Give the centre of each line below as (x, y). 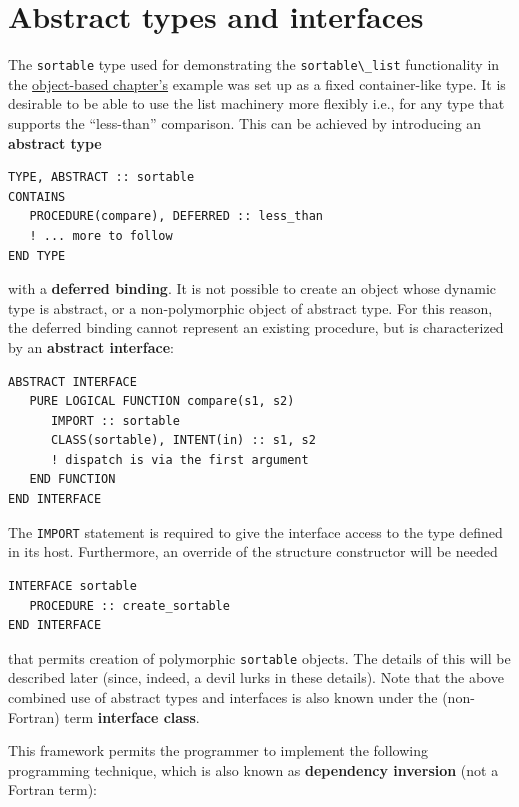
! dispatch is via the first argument (179, 459)
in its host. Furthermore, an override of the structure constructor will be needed (253, 551)
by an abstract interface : (91, 346)
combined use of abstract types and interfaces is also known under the (223, 696)
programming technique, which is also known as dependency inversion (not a (253, 769)
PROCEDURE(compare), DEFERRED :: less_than (176, 216)
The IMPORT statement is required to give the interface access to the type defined (255, 531)
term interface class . (132, 716)
